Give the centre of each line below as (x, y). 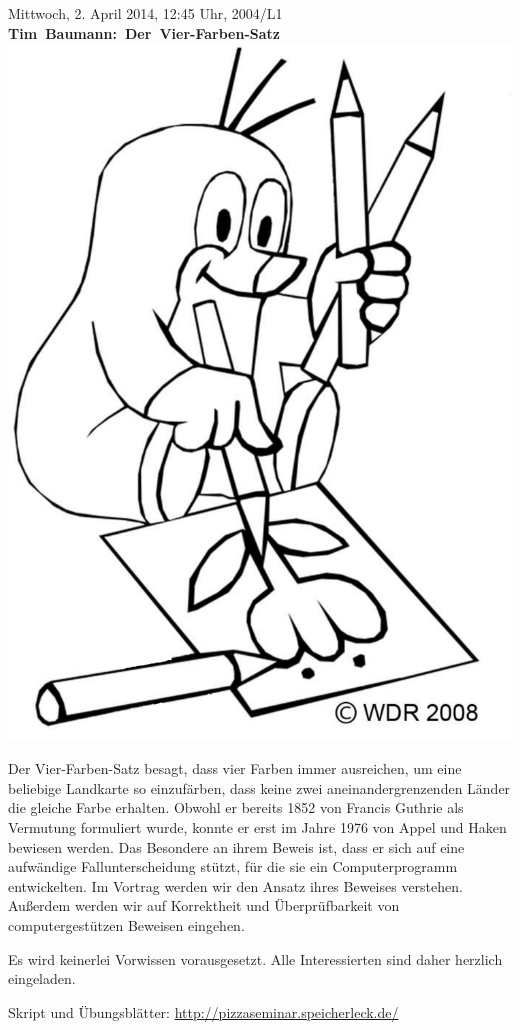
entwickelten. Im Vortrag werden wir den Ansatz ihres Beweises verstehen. (235, 885)
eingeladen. (42, 978)
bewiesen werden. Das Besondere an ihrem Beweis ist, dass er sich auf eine (236, 846)
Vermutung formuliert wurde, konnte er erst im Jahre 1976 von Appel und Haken (257, 826)
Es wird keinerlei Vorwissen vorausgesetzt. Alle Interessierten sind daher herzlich (255, 958)
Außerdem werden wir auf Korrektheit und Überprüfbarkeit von (204, 905)
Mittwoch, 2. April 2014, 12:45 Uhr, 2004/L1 (145, 13)
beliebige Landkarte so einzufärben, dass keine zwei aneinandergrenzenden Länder (259, 787)
